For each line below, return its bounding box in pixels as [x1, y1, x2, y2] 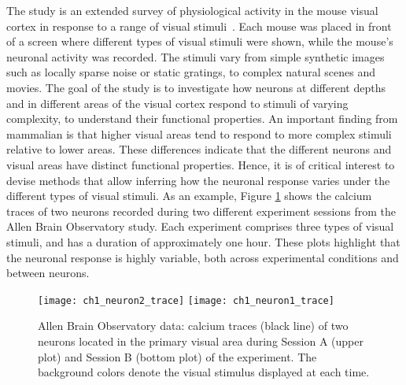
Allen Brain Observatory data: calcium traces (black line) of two [38, 317, 349, 334]
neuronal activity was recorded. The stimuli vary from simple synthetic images [6, 48, 385, 65]
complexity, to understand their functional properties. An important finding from [6, 110, 398, 127]
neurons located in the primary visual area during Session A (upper [38, 332, 364, 349]
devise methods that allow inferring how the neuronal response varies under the [6, 172, 390, 188]
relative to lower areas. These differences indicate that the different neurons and [6, 141, 392, 157]
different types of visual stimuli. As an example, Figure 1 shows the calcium [6, 187, 372, 204]
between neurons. [6, 265, 90, 281]
